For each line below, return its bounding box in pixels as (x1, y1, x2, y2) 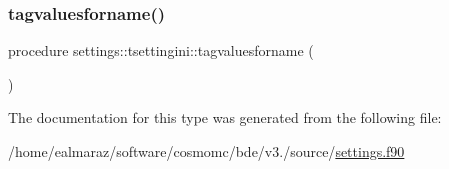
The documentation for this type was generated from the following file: (8, 107, 442, 128)
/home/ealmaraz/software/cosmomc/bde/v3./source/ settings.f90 (8, 141, 405, 161)
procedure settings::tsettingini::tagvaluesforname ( (8, 40, 314, 61)
